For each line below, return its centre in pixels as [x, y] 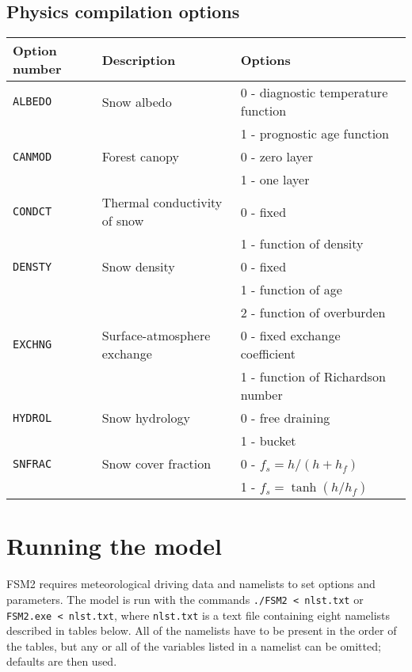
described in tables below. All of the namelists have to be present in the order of [202, 630]
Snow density [138, 267]
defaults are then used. [62, 661]
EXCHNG [32, 345]
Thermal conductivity [162, 203]
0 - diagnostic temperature [314, 93]
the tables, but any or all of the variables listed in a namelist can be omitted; [194, 645]
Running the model [114, 546]
